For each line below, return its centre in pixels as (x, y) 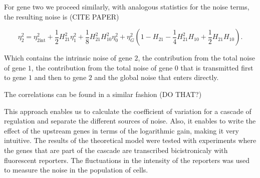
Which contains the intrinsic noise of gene (68, 58)
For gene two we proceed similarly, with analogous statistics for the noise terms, (127, 6)
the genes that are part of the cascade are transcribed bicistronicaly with (116, 150)
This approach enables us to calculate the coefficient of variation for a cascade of (128, 111)
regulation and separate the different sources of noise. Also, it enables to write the (130, 121)
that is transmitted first (217, 67)
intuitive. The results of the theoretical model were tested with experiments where (130, 140)
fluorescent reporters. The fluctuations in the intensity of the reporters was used (127, 160)
